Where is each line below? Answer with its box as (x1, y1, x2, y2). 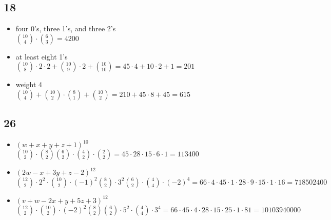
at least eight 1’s (15, 51, 68, 62)
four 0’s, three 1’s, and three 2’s (15, 23, 116, 34)
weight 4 (15, 79, 43, 90)
